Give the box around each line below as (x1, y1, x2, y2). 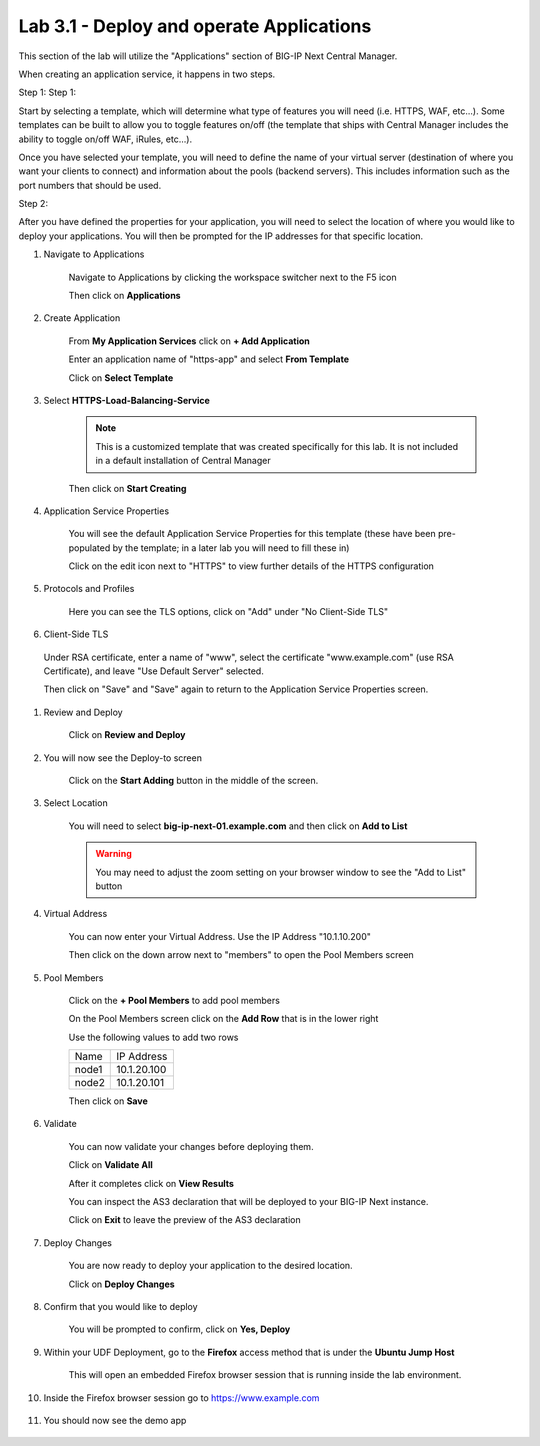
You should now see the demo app (43, 1414, 187, 1426)
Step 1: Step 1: (18, 86, 77, 99)
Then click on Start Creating (68, 482, 187, 494)
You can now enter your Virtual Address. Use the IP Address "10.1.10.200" (68, 930, 372, 942)
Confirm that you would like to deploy (43, 1300, 199, 1312)
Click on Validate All (68, 1159, 154, 1171)
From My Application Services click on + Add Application (68, 335, 310, 347)
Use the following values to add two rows (68, 1031, 239, 1043)
